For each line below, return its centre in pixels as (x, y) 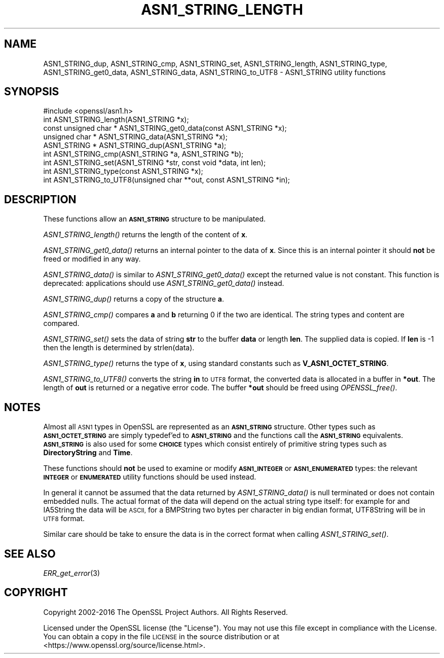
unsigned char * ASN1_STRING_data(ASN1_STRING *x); (135, 137)
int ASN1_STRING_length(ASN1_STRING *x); (116, 120)
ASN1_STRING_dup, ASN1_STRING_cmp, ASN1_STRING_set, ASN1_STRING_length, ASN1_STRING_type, (215, 63)
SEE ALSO (30, 554)
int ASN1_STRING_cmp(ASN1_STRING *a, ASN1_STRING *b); (143, 154)
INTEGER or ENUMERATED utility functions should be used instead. (150, 477)
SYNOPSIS (32, 92)
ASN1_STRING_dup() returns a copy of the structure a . (134, 299)
